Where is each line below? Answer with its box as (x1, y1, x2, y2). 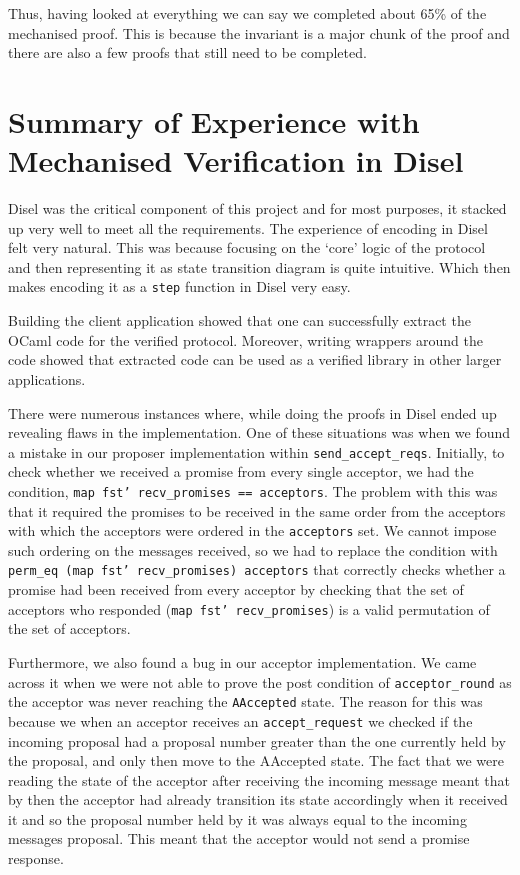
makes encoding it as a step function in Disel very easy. (8, 276, 351, 297)
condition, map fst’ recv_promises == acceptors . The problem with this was (8, 480, 498, 501)
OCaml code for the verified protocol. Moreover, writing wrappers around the (8, 329, 483, 350)
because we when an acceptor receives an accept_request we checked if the (8, 710, 473, 731)
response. (8, 848, 64, 869)
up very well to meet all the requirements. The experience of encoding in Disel (8, 217, 488, 238)
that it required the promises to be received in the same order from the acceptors (8, 500, 506, 521)
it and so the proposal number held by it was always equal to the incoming (8, 808, 467, 829)
